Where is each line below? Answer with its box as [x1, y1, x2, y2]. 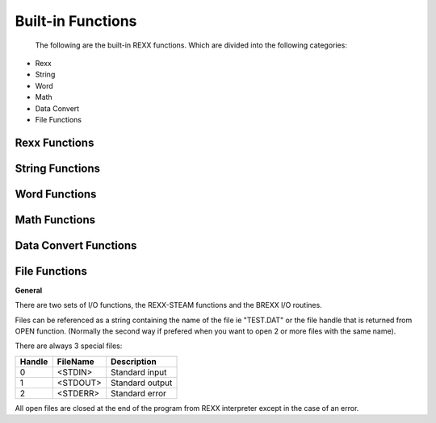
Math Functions [15, 213, 96, 226]
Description [110, 355, 157, 367]
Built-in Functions [15, 12, 137, 30]
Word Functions [15, 187, 97, 201]
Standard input [110, 367, 167, 378]
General [15, 285, 43, 295]
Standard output [110, 377, 173, 388]
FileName [57, 355, 94, 367]
